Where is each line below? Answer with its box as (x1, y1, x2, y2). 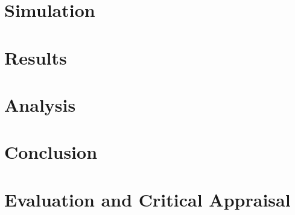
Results (4, 45, 67, 69)
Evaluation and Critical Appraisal (4, 187, 291, 211)
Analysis (4, 92, 76, 117)
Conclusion (4, 140, 98, 164)
